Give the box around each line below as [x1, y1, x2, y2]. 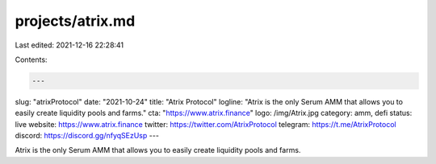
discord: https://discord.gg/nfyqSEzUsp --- [15, 131, 159, 141]
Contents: [15, 55, 48, 64]
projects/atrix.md [15, 12, 136, 30]
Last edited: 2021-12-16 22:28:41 [15, 40, 124, 50]
